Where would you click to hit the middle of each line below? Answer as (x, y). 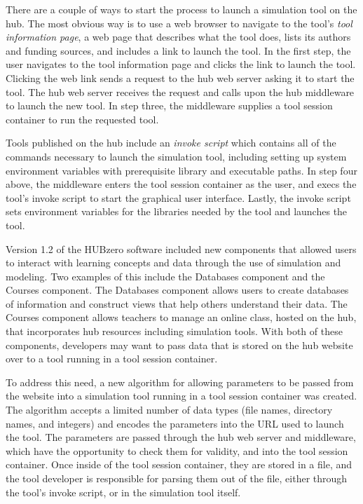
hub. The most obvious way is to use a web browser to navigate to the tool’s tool (179, 23)
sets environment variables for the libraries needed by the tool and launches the (177, 211)
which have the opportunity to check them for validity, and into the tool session (177, 450)
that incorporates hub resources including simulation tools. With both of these (174, 331)
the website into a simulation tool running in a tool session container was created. (181, 396)
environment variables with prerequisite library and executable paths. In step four (181, 170)
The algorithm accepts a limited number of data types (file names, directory (169, 410)
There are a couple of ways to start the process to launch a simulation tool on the (181, 9)
